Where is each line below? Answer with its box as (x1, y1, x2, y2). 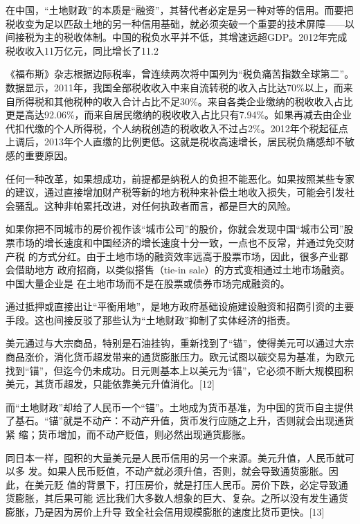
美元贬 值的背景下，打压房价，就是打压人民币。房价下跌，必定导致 (34, 477, 339, 491)
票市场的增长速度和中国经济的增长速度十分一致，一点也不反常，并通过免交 (6, 235, 345, 249)
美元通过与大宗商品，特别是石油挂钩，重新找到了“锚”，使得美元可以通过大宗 (6, 336, 354, 350)
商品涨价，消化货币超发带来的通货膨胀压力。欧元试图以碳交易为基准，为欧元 (6, 350, 354, 364)
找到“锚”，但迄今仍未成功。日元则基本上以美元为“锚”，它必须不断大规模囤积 (6, 363, 354, 377)
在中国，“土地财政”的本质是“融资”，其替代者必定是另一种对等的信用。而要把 (6, 3, 354, 17)
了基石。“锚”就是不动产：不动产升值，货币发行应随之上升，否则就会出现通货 (6, 413, 354, 428)
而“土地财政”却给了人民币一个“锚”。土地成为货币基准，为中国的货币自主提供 (6, 399, 354, 414)
